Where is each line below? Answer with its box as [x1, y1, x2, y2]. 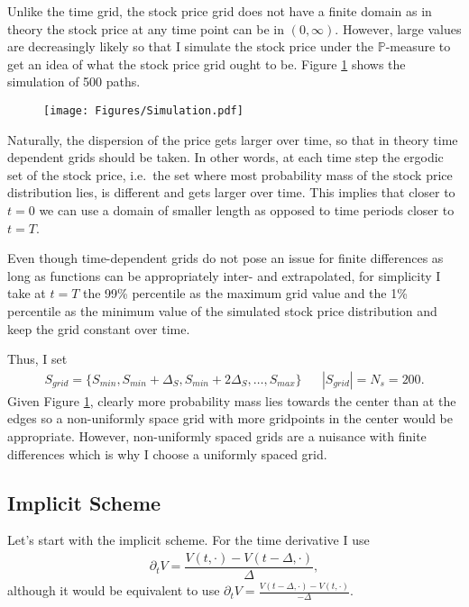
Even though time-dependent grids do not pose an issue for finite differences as [7, 249, 444, 267]
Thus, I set [7, 349, 68, 368]
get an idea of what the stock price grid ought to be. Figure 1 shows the [7, 54, 406, 73]
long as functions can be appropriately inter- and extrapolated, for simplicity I [7, 266, 441, 285]
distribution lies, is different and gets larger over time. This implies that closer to [7, 183, 455, 202]
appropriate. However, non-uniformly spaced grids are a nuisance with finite [7, 426, 427, 445]
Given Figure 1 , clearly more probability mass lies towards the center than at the [7, 391, 456, 410]
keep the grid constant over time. [7, 319, 190, 338]
